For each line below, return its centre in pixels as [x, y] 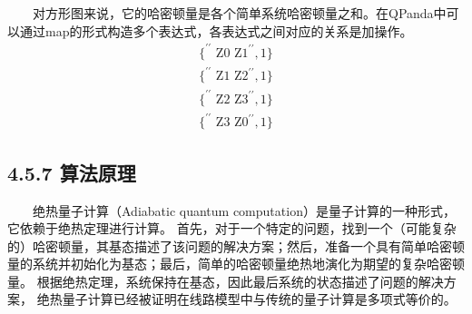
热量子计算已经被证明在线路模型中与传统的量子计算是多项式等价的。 [253, 299]
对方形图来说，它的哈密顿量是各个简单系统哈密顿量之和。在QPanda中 [240, 13]
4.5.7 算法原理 [72, 172]
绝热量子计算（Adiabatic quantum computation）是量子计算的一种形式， [244, 210]
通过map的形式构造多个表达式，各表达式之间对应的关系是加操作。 [216, 30]
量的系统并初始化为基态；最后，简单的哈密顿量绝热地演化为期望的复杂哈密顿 [236, 264]
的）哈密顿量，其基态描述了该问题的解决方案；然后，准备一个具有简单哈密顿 [236, 245]
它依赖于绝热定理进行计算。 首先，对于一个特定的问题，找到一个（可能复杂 [232, 228]
